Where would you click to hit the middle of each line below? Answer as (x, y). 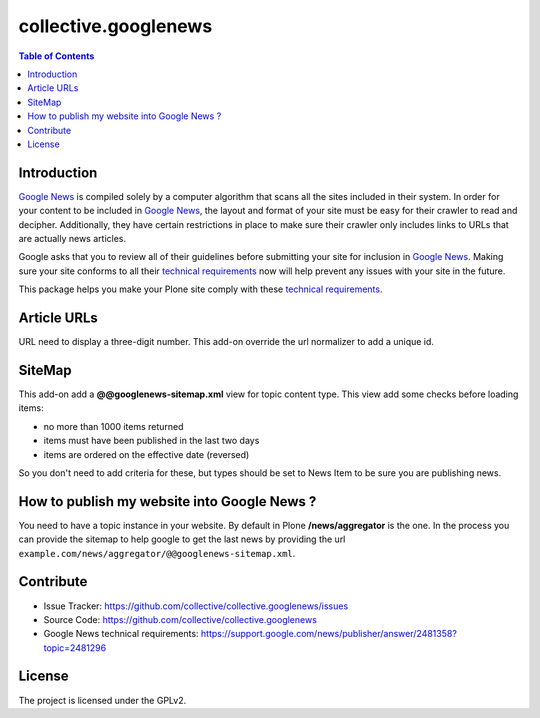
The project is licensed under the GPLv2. (102, 700)
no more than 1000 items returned (113, 426)
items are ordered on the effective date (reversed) (146, 454)
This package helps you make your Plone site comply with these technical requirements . (200, 289)
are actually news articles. (72, 238)
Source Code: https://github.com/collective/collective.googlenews (180, 619)
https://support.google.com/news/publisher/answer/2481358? (328, 634)
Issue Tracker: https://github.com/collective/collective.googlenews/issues (196, 606)
